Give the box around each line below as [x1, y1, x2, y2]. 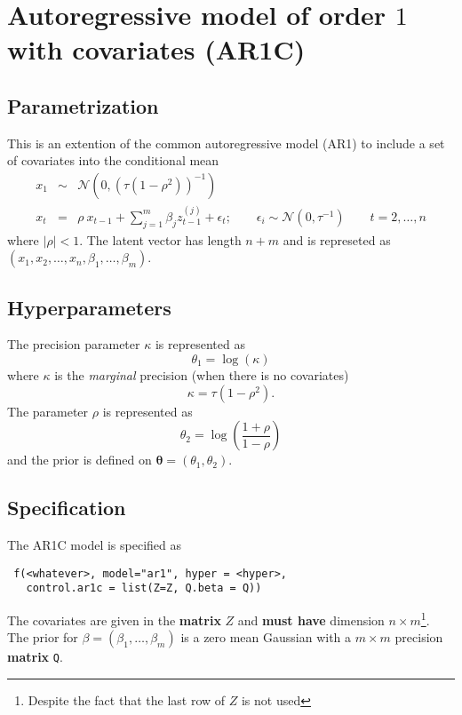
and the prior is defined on [7, 450, 152, 469]
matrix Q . [7, 647, 63, 666]
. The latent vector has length [79, 230, 242, 249]
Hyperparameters [7, 293, 171, 321]
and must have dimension [237, 610, 385, 629]
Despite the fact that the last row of [28, 690, 226, 709]
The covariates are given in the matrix [7, 610, 221, 629]
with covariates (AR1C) [7, 31, 306, 68]
